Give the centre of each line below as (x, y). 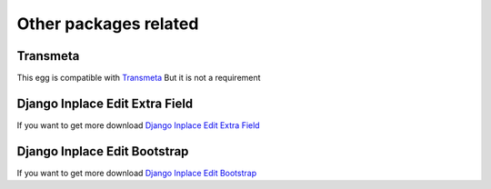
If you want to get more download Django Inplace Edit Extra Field (138, 125)
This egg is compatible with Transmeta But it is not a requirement (139, 78)
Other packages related (108, 24)
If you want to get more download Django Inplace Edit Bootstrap (137, 173)
